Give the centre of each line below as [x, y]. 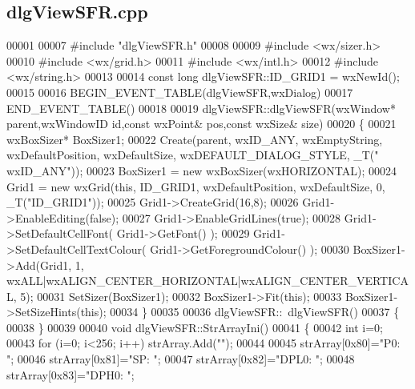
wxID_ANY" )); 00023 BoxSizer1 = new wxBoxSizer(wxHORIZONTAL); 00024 [201, 170]
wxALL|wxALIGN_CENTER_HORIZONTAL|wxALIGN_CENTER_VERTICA [207, 281]
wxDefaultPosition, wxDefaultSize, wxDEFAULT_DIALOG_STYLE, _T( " [193, 155]
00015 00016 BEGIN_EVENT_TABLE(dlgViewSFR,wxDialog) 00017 [180, 92]
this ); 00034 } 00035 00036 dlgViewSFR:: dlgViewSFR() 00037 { [240, 312]
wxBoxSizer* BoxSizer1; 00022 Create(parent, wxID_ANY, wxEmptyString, [195, 139]
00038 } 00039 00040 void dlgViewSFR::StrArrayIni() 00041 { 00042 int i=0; [195, 327]
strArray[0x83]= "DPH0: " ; [71, 374]
